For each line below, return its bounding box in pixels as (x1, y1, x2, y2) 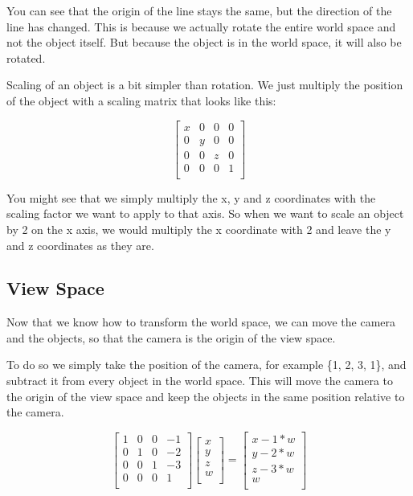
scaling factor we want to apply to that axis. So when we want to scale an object (6, 205, 404, 222)
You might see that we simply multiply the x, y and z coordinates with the (6, 189, 376, 206)
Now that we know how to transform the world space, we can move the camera (6, 314, 395, 330)
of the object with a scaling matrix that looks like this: (6, 92, 276, 109)
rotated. (6, 49, 46, 66)
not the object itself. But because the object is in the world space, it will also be (6, 34, 402, 51)
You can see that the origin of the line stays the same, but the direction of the (6, 2, 392, 18)
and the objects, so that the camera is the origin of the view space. (6, 329, 336, 346)
